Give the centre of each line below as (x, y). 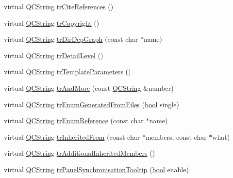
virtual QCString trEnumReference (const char (74, 121)
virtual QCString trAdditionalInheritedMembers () (80, 153)
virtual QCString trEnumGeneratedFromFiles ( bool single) (92, 104)
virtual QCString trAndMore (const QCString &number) (89, 88)
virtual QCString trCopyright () (52, 23)
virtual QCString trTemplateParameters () (67, 72)
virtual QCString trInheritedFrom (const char (72, 137)
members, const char (176, 137)
